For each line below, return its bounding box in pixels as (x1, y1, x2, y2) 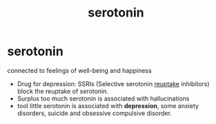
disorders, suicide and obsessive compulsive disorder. (17, 109, 173, 117)
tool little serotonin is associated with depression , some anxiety (17, 101, 199, 110)
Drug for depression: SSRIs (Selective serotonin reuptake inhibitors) (17, 79, 210, 87)
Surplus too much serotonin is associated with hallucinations (17, 94, 190, 103)
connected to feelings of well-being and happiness (7, 66, 152, 74)
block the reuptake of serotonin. (17, 87, 109, 95)
